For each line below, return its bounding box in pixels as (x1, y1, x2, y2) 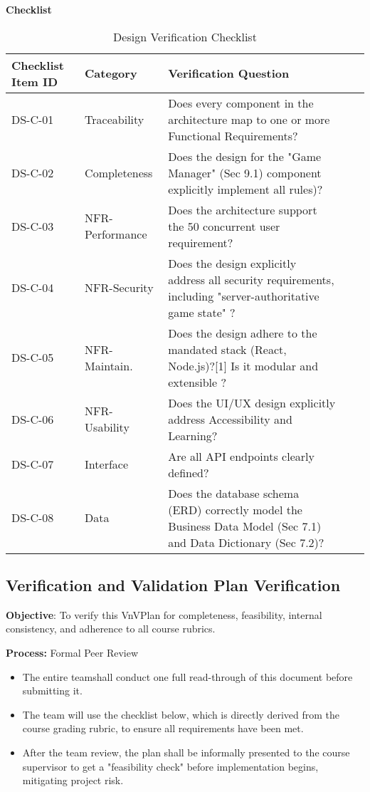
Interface (85, 456, 129, 473)
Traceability (85, 110, 144, 127)
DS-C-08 (11, 509, 54, 526)
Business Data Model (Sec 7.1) (168, 517, 322, 534)
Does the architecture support (168, 201, 317, 218)
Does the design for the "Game (168, 147, 322, 165)
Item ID (11, 73, 58, 90)
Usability (85, 419, 129, 436)
